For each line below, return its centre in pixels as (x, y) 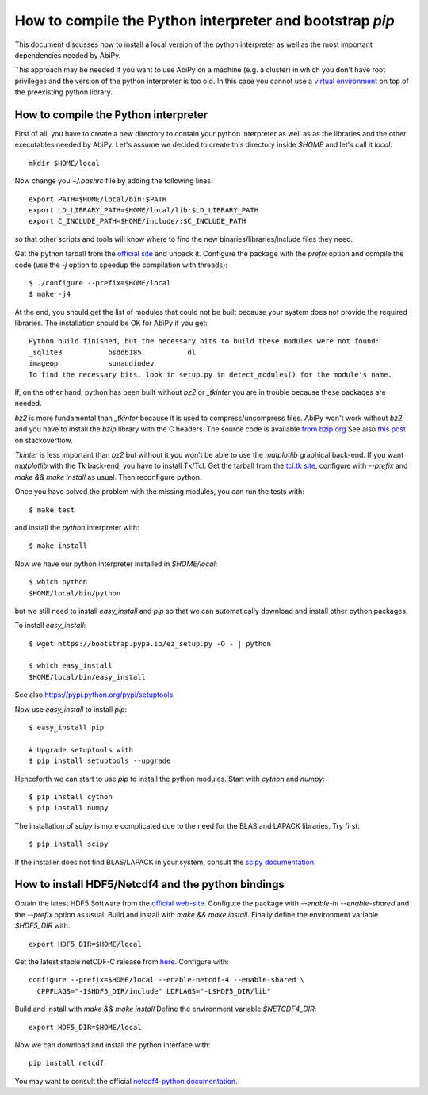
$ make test (52, 510)
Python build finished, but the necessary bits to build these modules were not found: (204, 341)
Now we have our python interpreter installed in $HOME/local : (116, 564)
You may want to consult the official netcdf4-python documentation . (126, 1081)
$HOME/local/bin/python (75, 593)
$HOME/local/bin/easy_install (88, 677)
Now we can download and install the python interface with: (113, 1045)
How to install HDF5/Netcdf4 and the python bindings (149, 884)
